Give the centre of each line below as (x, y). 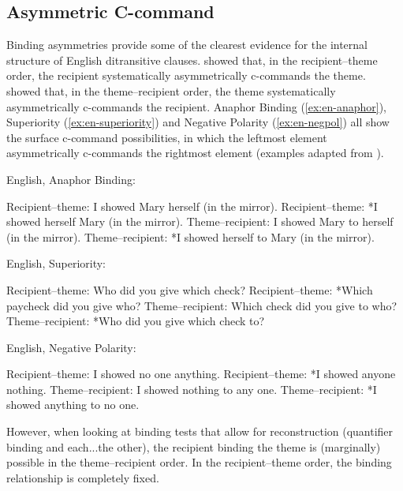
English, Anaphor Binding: (71, 179)
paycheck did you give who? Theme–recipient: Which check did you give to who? (202, 305)
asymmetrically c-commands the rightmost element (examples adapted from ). (195, 153)
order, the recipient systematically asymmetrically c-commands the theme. (186, 75)
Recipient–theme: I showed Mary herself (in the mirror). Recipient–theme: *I (192, 206)
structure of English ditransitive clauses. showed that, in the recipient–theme (192, 60)
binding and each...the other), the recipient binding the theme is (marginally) (194, 446)
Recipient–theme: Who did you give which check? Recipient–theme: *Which (190, 289)
